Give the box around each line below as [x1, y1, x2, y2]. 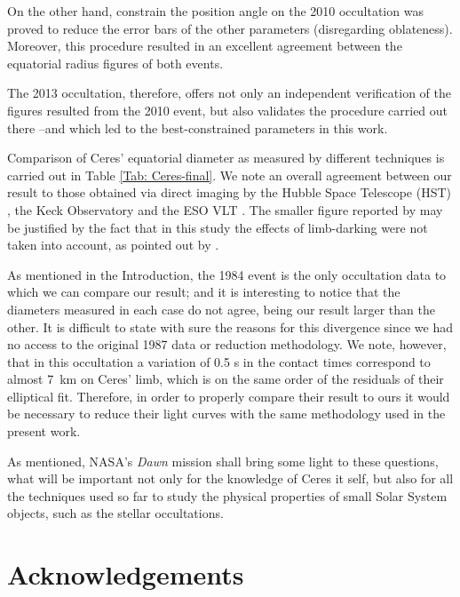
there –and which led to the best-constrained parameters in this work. [7, 118, 388, 137]
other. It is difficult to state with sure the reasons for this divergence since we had [7, 317, 453, 336]
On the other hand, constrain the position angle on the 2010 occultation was [7, 2, 424, 20]
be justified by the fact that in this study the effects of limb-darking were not [7, 218, 428, 236]
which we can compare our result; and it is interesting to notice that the [7, 283, 401, 301]
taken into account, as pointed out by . [7, 235, 219, 254]
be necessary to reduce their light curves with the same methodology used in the [7, 404, 446, 423]
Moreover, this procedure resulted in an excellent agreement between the [7, 36, 402, 55]
